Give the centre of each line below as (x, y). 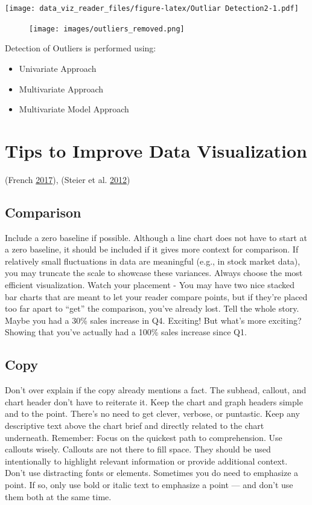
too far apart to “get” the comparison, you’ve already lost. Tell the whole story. (152, 308)
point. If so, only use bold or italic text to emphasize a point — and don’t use (149, 484)
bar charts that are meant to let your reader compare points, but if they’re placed (156, 296)
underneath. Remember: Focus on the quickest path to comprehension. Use (144, 437)
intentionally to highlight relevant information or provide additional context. (146, 461)
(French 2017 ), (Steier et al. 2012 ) (68, 179)
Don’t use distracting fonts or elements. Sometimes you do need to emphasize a (152, 473)
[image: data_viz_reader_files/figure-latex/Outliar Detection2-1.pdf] (152, 8)
